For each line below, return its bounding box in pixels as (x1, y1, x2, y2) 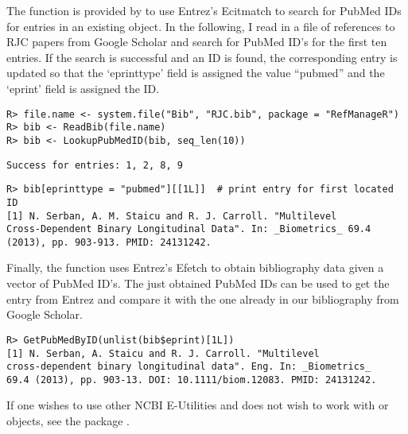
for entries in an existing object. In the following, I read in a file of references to (6, 17, 395, 34)
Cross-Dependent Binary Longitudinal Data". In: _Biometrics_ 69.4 (6, 223, 371, 235)
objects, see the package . (6, 413, 130, 429)
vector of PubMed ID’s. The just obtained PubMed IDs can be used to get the (6, 275, 390, 292)
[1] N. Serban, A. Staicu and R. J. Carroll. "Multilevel (6, 347, 320, 359)
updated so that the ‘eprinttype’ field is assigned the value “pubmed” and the (6, 64, 385, 81)
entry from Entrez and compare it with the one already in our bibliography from (6, 290, 399, 307)
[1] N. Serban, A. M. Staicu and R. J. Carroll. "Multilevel (6, 210, 337, 222)
